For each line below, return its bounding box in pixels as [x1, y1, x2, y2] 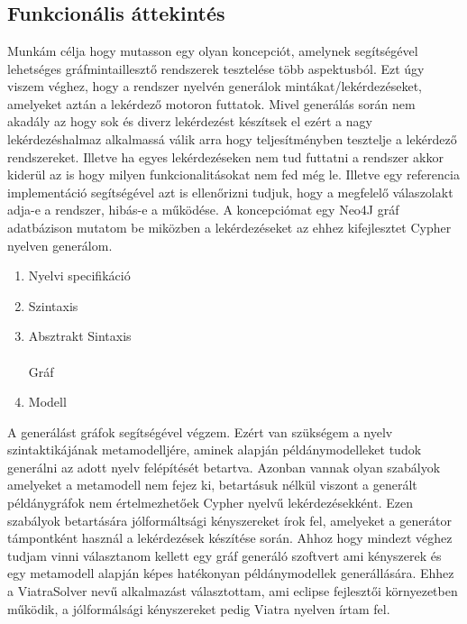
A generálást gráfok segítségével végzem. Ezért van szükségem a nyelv [7, 422, 393, 441]
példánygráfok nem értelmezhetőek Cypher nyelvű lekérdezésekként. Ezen [7, 493, 413, 512]
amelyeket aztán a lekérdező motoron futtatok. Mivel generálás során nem [7, 94, 416, 113]
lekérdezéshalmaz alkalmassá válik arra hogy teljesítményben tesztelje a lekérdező [7, 129, 457, 148]
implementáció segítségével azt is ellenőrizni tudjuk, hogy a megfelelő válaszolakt [7, 182, 453, 201]
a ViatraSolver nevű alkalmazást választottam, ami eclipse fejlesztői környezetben [7, 582, 458, 601]
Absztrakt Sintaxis [28, 326, 132, 345]
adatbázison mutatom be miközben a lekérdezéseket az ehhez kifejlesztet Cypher [7, 217, 452, 236]
